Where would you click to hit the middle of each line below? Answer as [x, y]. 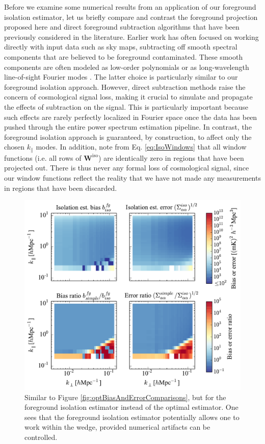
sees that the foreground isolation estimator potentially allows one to [132, 417]
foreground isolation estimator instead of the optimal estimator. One [131, 407]
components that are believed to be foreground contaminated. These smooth [124, 56]
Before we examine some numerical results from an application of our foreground [130, 7]
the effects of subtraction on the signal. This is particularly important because [126, 106]
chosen [15, 147]
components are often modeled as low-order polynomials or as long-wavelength [127, 67]
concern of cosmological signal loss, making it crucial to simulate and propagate [128, 97]
